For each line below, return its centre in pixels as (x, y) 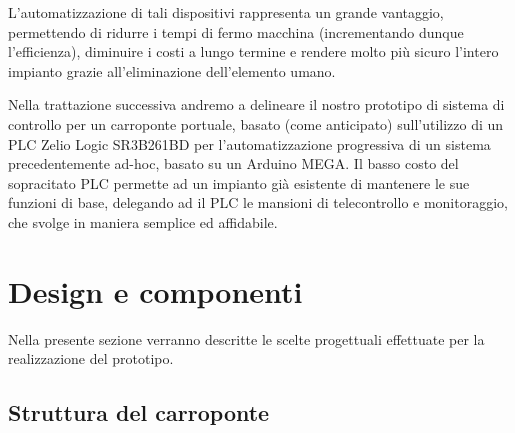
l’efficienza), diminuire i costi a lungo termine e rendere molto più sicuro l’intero (253, 51)
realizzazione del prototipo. (91, 358)
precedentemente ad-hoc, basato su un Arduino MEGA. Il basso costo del (233, 163)
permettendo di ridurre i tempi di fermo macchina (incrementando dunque (236, 31)
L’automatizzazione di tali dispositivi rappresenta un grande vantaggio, (226, 12)
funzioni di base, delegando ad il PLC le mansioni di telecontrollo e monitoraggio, (258, 202)
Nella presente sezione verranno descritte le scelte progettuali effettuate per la (246, 338)
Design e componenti (155, 290)
